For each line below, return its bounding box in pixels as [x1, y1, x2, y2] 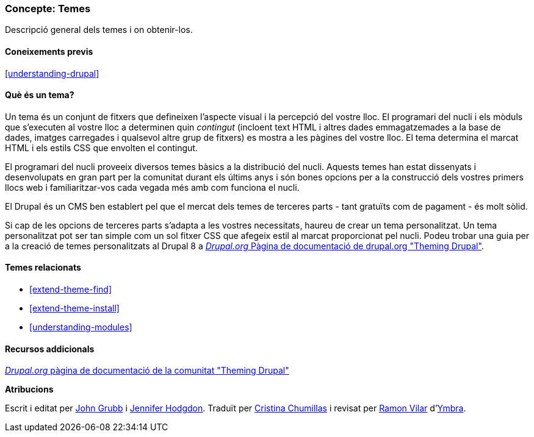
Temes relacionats [5, 262, 81, 273]
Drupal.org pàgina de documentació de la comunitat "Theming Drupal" [5, 365, 289, 376]
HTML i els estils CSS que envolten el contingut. [5, 142, 198, 153]
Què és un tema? [5, 90, 74, 101]
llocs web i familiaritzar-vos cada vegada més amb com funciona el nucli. [5, 182, 300, 193]
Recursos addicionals [5, 343, 95, 354]
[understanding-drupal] [5, 68, 99, 79]
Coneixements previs [5, 46, 93, 57]
